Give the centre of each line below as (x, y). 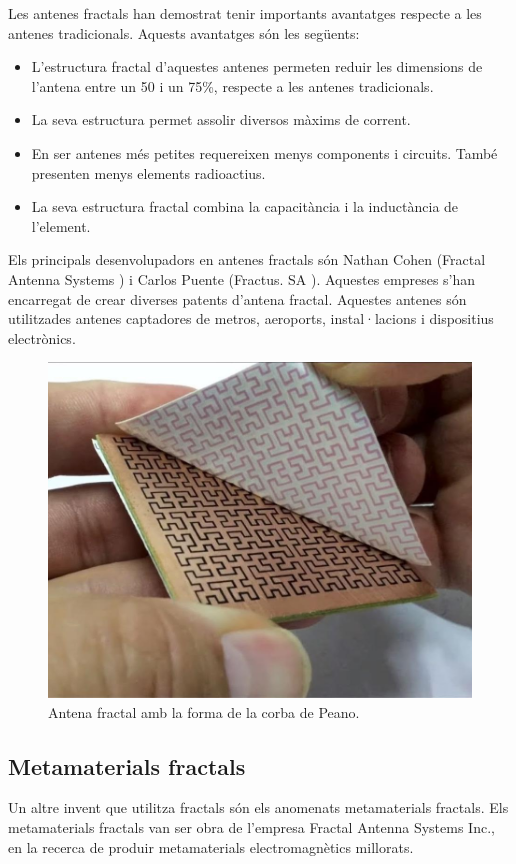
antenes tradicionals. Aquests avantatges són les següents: (184, 32)
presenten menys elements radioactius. (148, 172)
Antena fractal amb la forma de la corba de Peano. (204, 711)
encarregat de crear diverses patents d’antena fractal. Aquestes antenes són (237, 298)
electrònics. (42, 337)
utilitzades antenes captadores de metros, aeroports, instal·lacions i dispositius (251, 318)
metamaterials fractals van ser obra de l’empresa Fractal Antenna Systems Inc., (251, 826)
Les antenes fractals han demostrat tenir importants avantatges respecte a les (245, 13)
